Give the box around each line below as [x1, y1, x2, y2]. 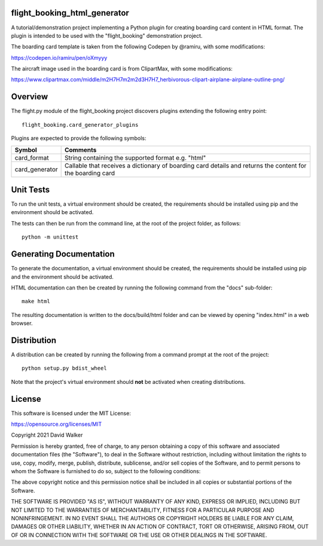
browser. [11, 320, 33, 327]
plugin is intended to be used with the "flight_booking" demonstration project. [11, 32, 203, 39]
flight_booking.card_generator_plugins [22, 121, 139, 128]
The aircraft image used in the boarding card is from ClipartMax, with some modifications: [11, 65, 233, 72]
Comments [64, 145, 97, 154]
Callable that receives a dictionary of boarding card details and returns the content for [64, 161, 307, 170]
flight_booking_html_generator [11, 8, 130, 18]
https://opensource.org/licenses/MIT [11, 420, 102, 428]
